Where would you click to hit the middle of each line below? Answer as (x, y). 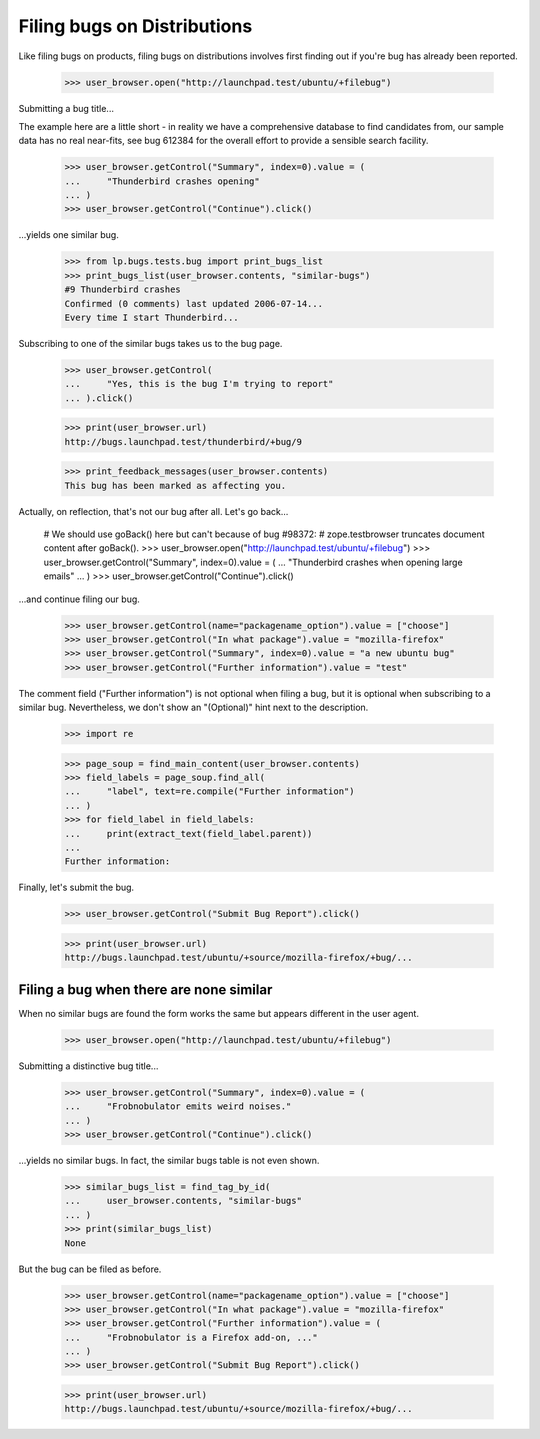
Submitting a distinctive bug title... (88, 1066)
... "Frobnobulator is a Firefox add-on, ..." (191, 1337)
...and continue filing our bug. (79, 599)
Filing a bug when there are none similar (145, 989)
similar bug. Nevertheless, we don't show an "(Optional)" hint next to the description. (193, 707)
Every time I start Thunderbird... (151, 317)
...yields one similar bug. (68, 235)
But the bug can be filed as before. (90, 1269)
